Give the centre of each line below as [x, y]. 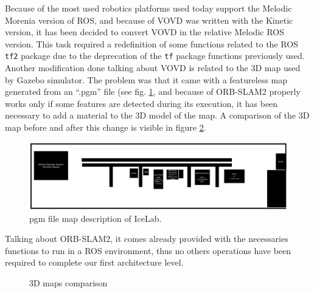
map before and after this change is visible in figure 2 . [106, 127]
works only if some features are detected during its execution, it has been [141, 103]
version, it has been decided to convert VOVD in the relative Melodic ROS [145, 32]
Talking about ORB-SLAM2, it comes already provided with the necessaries [147, 239]
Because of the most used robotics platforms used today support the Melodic [148, 8]
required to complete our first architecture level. [94, 262]
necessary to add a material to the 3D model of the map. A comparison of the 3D [157, 115]
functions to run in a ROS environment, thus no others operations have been [148, 250]
